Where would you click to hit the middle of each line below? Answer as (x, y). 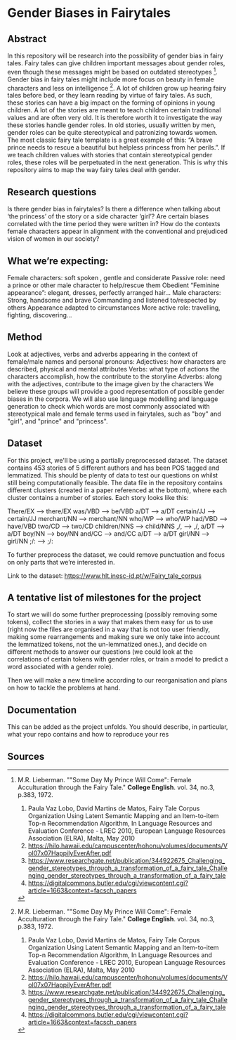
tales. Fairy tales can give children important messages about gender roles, (116, 63)
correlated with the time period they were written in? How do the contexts (114, 224)
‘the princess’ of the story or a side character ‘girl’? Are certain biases (108, 216)
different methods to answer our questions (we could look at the (100, 652)
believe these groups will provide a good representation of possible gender (116, 391)
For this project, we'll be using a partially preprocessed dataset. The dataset (117, 460)
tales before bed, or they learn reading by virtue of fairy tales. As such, (110, 96)
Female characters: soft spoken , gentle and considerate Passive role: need (116, 277)
